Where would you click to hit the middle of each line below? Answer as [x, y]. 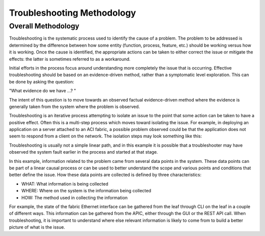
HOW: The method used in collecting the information [74, 197]
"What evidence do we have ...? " [42, 91]
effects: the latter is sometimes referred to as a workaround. [70, 59]
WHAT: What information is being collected [65, 184]
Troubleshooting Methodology [73, 13]
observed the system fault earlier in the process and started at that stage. [83, 152]
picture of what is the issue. [37, 227]
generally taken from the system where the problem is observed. [74, 106]
